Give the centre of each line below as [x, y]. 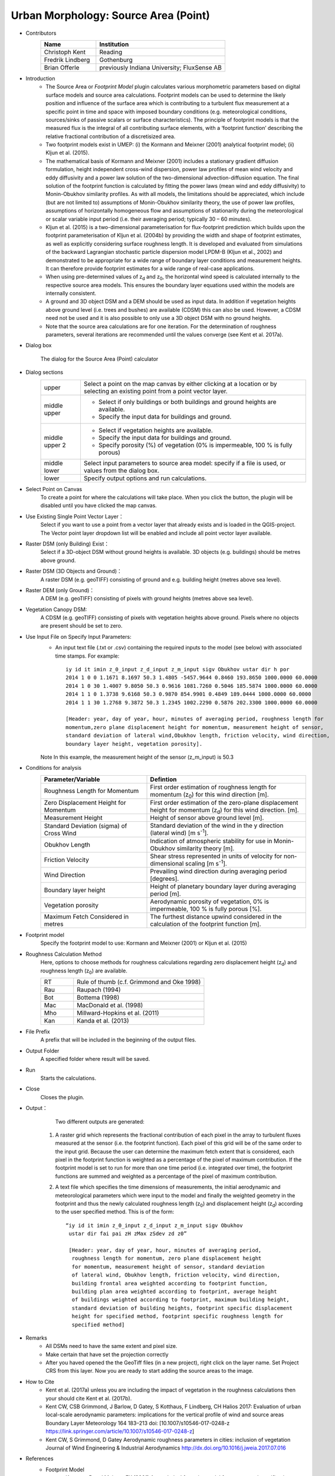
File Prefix [38, 1032]
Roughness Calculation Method [64, 954]
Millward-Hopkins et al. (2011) [118, 1013]
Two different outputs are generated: [100, 1121]
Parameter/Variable [72, 779]
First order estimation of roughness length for [213, 787]
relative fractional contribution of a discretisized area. [111, 136]
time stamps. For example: [87, 656]
